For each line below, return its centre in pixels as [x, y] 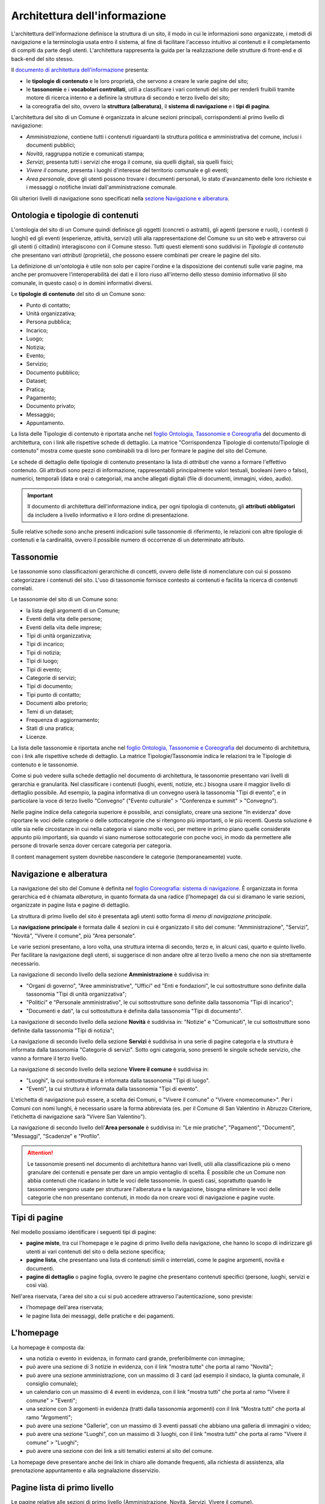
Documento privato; [51, 406]
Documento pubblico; [53, 372]
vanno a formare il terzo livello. [49, 1058]
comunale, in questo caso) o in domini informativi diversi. [82, 283]
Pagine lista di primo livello [63, 1487]
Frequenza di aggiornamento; [63, 720]
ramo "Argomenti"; [49, 1417]
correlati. [22, 588]
